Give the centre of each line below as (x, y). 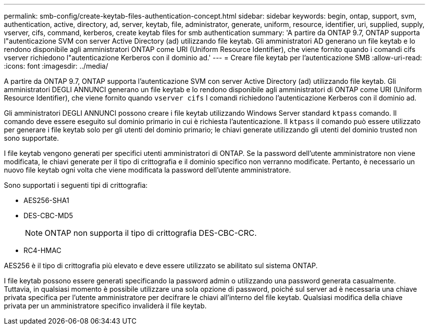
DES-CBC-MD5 (48, 215)
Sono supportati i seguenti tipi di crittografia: (76, 185)
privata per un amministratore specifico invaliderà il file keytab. (105, 306)
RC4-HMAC (43, 250)
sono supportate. (32, 138)
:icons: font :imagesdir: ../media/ (56, 66)
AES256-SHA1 (47, 200)
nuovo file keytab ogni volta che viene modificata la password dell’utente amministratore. (148, 170)
